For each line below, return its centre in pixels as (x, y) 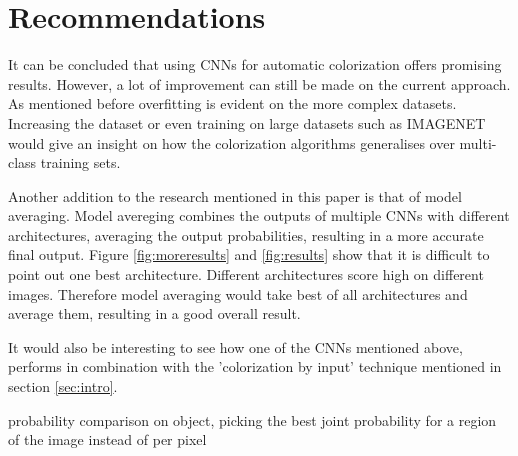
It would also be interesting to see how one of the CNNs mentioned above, (235, 346)
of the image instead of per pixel (107, 439)
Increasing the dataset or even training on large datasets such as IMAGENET (247, 122)
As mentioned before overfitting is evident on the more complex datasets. (232, 103)
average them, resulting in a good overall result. (154, 313)
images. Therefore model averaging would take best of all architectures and (238, 293)
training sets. (80, 162)
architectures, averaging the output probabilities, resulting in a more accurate (246, 234)
